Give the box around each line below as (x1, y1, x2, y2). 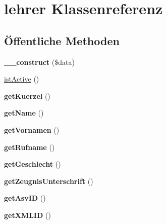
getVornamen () (4, 124, 60, 135)
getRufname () (4, 141, 55, 152)
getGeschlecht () (4, 159, 61, 169)
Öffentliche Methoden (4, 32, 120, 48)
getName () (4, 107, 44, 118)
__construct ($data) (4, 56, 75, 67)
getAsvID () (4, 193, 46, 203)
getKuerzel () (4, 90, 50, 101)
